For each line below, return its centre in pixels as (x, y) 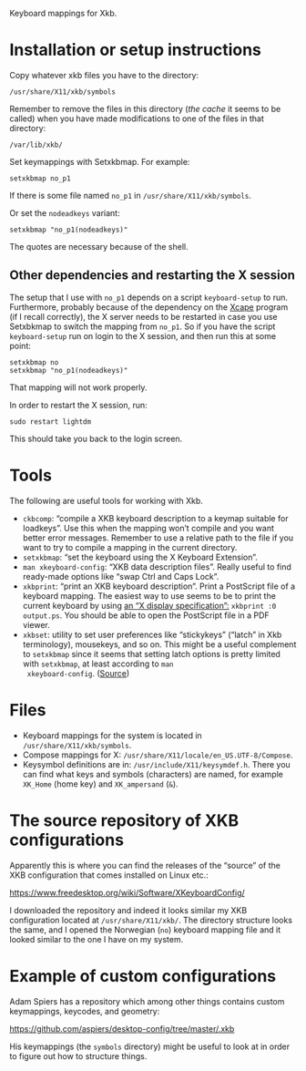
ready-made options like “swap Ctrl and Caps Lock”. (121, 576)
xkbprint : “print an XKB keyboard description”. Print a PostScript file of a (159, 586)
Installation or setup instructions (136, 50)
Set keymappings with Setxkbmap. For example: (100, 161)
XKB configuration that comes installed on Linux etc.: (109, 875)
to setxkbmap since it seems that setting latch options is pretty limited (151, 654)
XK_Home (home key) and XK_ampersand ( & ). (101, 784)
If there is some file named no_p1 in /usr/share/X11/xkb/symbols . (131, 195)
